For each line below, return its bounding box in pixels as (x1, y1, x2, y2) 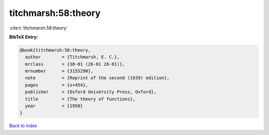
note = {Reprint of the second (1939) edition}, (25, 75, 170, 81)
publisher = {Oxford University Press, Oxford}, (25, 89, 156, 95)
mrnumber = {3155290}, (25, 68, 94, 74)
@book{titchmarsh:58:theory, (19, 47, 91, 53)
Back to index (9, 123, 37, 129)
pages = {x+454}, (25, 82, 88, 88)
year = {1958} (25, 103, 83, 109)
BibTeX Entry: (9, 34, 38, 40)
